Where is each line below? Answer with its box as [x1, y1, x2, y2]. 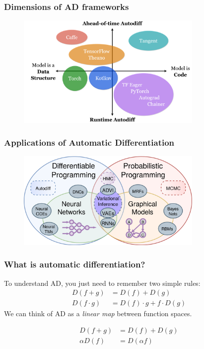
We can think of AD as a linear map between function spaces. [4, 308, 192, 319]
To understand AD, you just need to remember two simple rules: [4, 277, 201, 288]
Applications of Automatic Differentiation [4, 136, 175, 148]
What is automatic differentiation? [4, 258, 145, 270]
